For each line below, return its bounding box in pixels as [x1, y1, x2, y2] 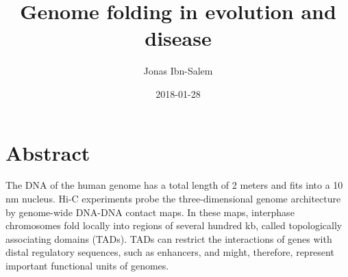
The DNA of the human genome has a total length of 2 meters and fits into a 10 [5, 178, 343, 192]
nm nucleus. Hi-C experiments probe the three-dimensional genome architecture [5, 192, 341, 206]
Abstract [5, 138, 90, 166]
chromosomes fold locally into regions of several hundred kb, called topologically [5, 218, 343, 233]
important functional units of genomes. [5, 259, 169, 272]
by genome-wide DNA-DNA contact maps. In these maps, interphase [5, 205, 295, 219]
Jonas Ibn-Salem [143, 64, 213, 78]
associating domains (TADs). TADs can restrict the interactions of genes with [5, 231, 332, 246]
